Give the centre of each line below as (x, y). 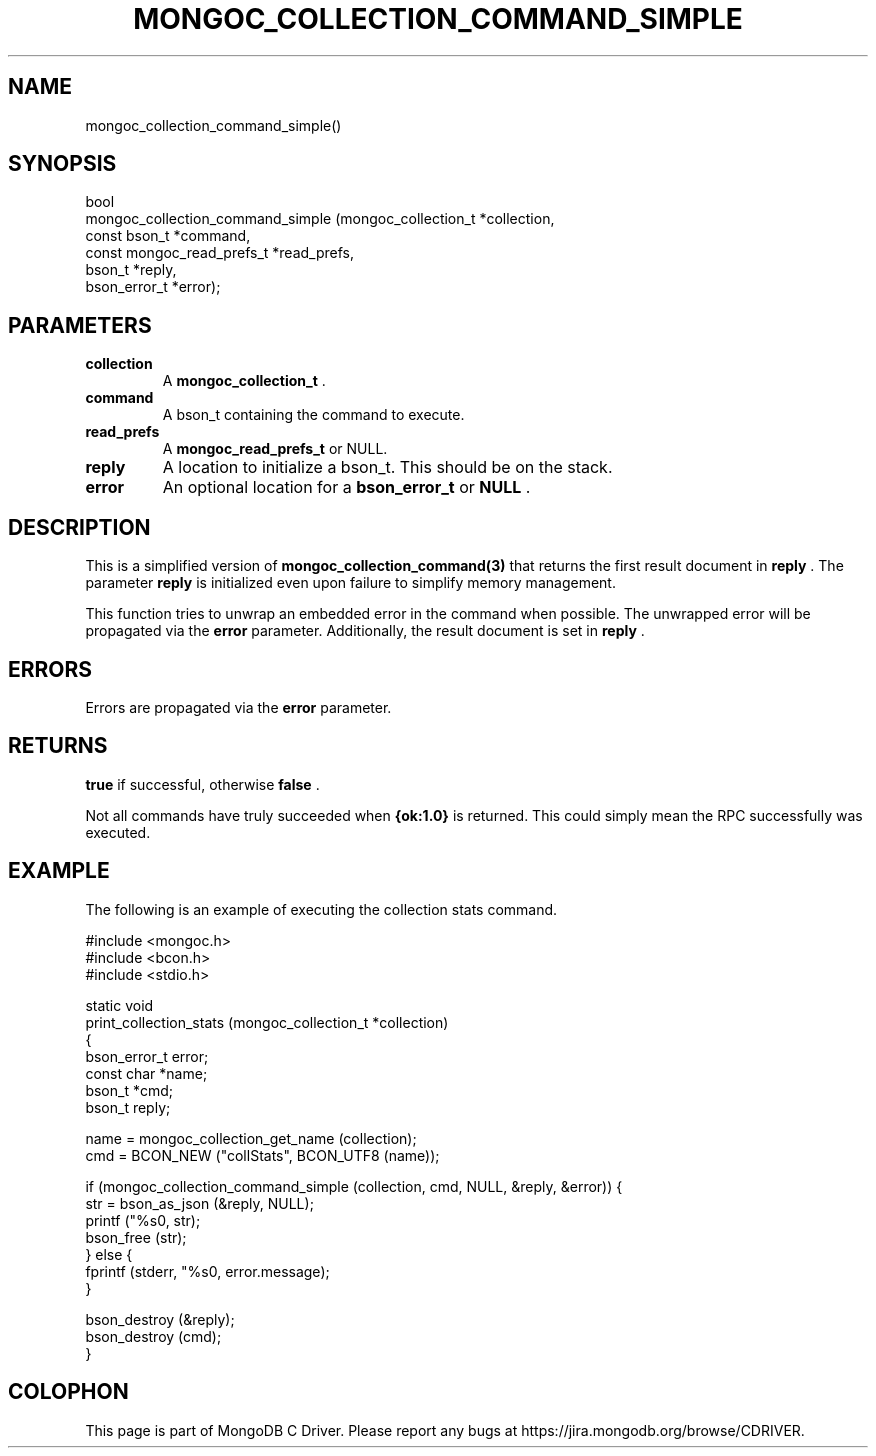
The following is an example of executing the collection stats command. (321, 909)
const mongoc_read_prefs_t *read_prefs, (219, 253)
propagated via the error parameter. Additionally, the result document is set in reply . (365, 631)
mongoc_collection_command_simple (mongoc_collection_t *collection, (320, 219)
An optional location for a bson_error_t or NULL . (346, 487)
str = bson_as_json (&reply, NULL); (199, 1203)
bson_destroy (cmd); (153, 1336)
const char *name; (146, 1073)
